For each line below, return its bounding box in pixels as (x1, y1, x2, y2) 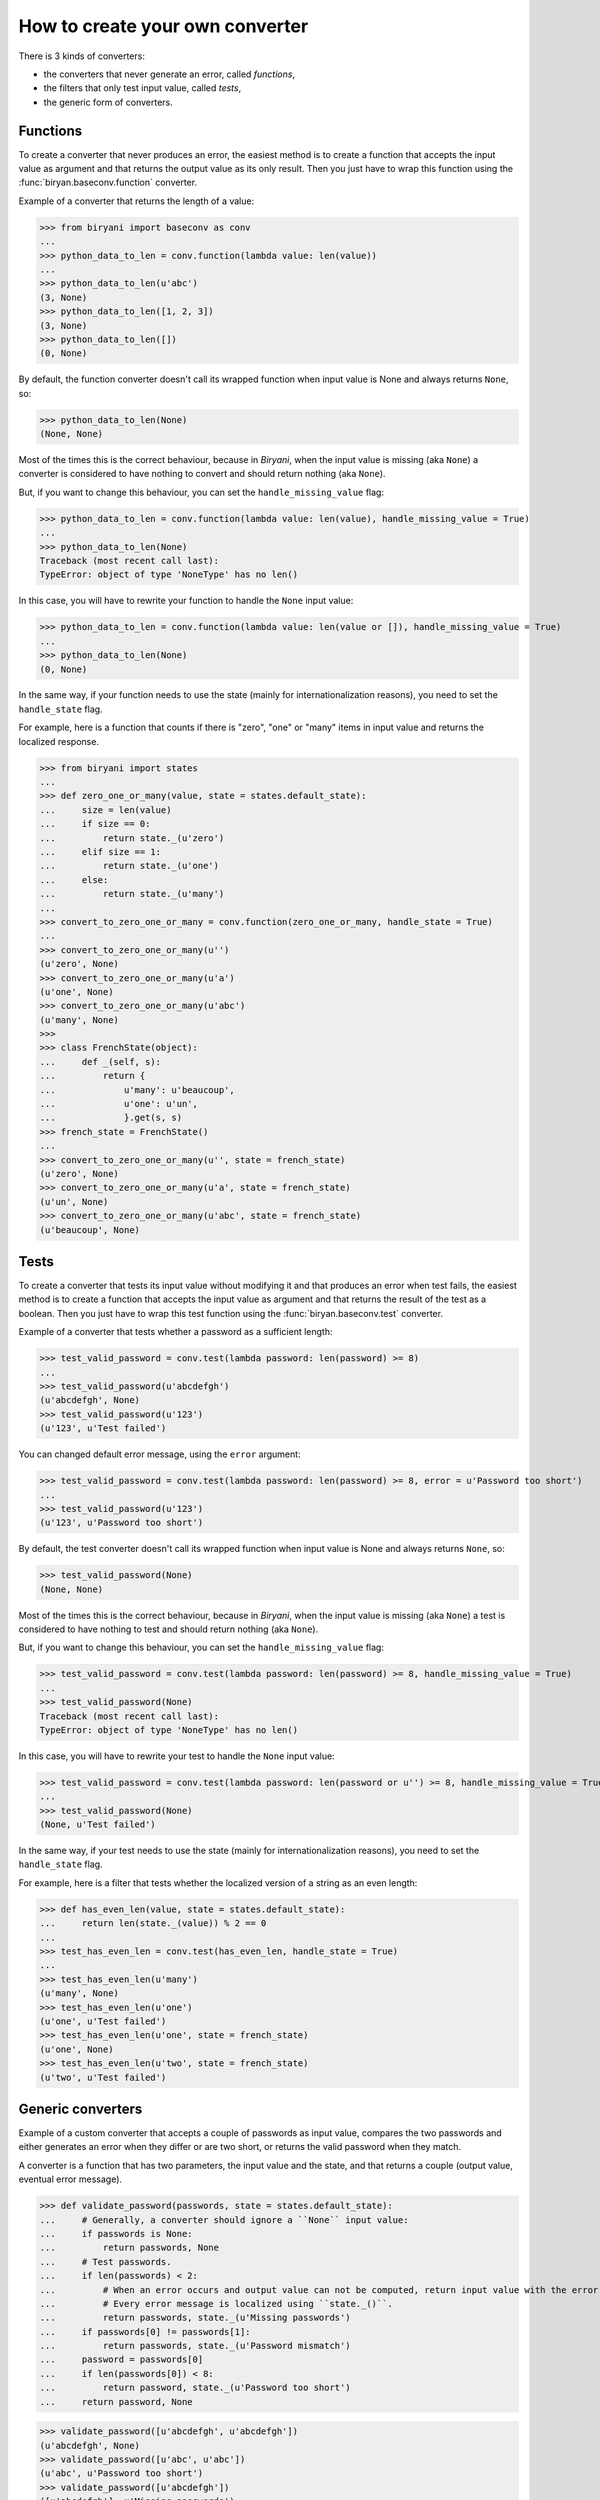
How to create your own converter (18, 15, 309, 37)
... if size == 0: (39, 818, 151, 830)
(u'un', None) (39, 1196, 109, 1207)
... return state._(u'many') (39, 888, 225, 900)
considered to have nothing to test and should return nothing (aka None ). (18, 1623, 319, 1635)
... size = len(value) (39, 804, 172, 815)
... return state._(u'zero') (39, 832, 225, 844)
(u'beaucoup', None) (39, 1224, 140, 1235)
